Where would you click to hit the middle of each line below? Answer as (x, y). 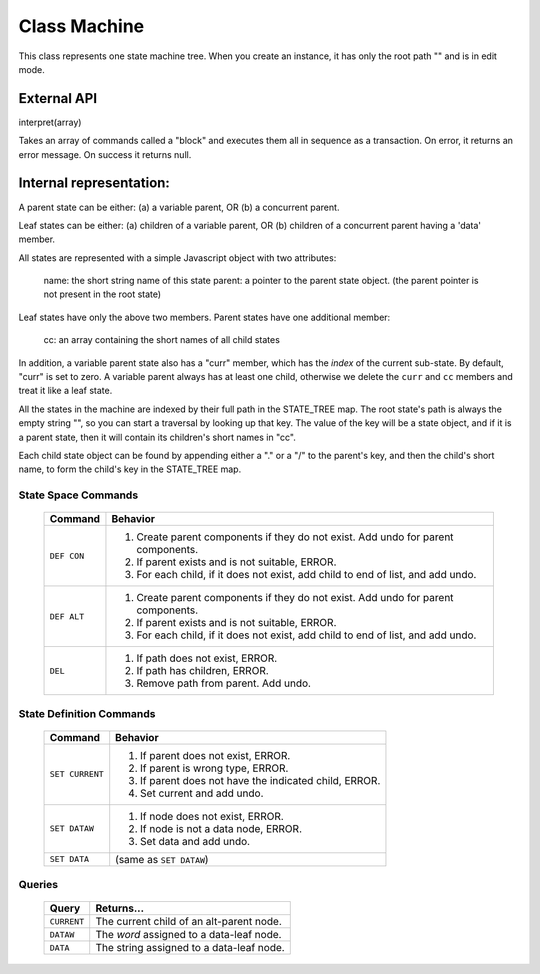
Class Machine (81, 26)
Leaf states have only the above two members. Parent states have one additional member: (204, 317)
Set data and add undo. (195, 841)
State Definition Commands (87, 713)
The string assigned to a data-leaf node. (190, 948)
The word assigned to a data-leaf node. (188, 935)
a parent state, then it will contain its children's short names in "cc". (157, 437)
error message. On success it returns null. (105, 154)
